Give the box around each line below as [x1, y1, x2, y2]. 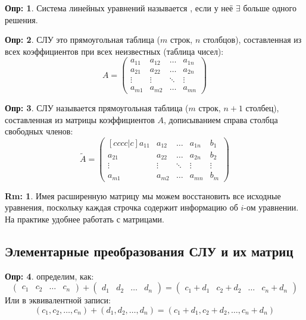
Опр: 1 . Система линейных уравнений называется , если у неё [5, 2, 233, 14]
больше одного [243, 2, 296, 14]
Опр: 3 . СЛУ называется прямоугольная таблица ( [5, 101, 189, 114]
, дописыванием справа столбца [163, 113, 278, 126]
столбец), [245, 101, 279, 114]
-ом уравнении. [243, 201, 299, 214]
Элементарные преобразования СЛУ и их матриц [5, 241, 293, 260]
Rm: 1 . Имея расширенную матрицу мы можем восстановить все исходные [5, 189, 281, 202]
